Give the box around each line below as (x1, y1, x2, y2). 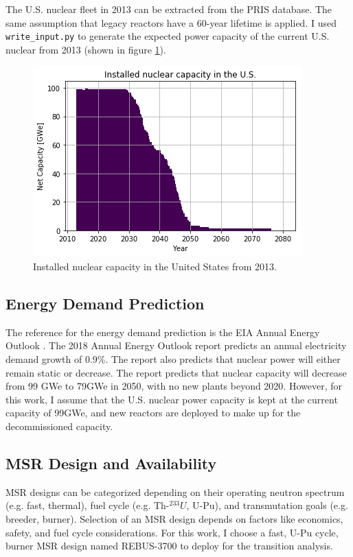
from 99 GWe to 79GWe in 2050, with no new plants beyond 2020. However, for (5, 379, 342, 393)
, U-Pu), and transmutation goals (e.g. (186, 498, 348, 512)
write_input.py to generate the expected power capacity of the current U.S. (5, 29, 330, 43)
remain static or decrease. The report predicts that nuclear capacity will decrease (5, 365, 347, 379)
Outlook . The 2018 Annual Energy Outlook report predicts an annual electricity (5, 338, 347, 353)
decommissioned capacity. (5, 418, 113, 433)
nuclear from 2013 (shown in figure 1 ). (5, 42, 166, 56)
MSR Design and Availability (5, 452, 217, 473)
